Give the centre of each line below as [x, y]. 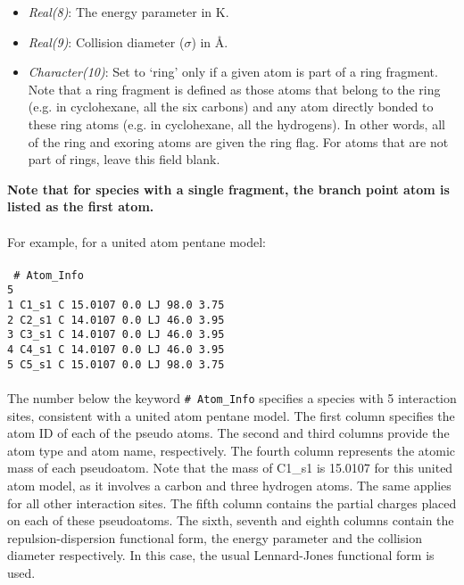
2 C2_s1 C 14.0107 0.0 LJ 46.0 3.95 [116, 320]
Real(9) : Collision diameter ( [106, 41]
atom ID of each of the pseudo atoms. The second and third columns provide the [228, 433]
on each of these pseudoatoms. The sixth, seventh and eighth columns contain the [231, 520]
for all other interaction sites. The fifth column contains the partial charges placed [232, 503]
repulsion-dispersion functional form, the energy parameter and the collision [215, 537]
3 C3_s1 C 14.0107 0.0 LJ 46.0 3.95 [116, 335]
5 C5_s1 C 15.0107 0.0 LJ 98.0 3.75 [116, 364]
